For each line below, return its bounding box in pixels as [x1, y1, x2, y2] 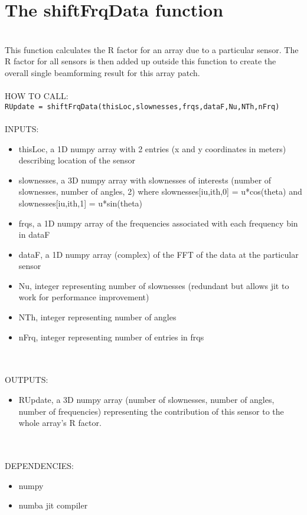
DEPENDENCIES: [5, 460, 74, 471]
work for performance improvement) [18, 291, 149, 303]
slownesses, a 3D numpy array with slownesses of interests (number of [18, 173, 272, 186]
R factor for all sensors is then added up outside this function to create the [5, 55, 276, 67]
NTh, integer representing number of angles [18, 311, 177, 323]
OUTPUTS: [5, 373, 48, 386]
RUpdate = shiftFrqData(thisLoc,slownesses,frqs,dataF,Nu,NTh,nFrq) [5, 102, 280, 111]
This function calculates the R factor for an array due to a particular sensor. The [5, 43, 299, 55]
